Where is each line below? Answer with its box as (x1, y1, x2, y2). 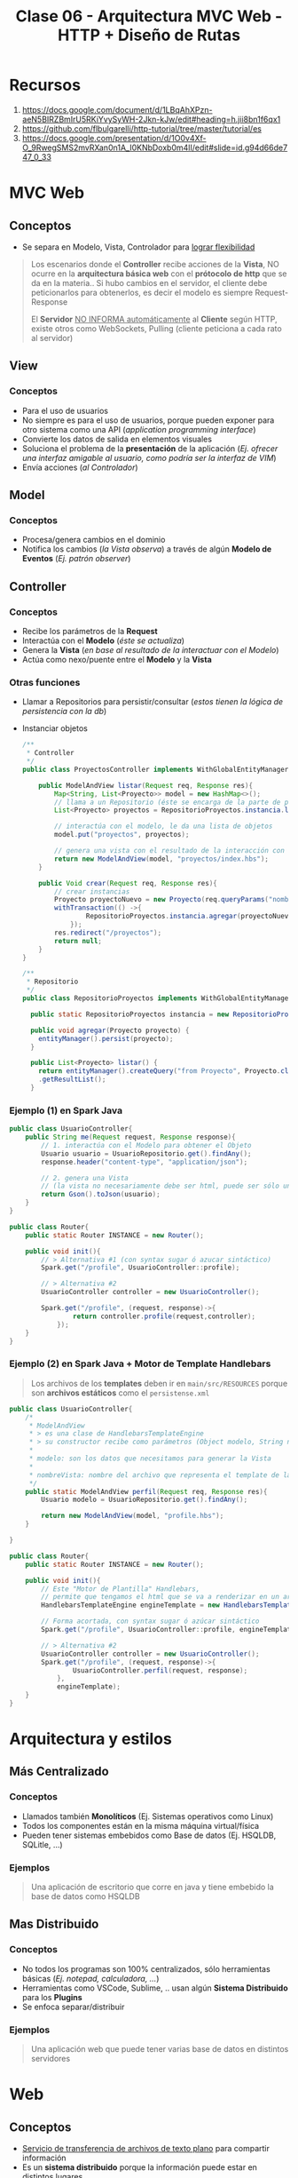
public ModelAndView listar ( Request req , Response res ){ (38, 781, 254, 790)
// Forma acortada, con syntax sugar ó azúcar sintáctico (41, 1617, 260, 1626)
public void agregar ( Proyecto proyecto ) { (30, 1026, 190, 1035)
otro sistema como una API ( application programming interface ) (21, 424, 256, 434)
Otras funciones (9, 676, 81, 688)
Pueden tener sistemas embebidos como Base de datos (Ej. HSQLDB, (21, 1830, 277, 1840)
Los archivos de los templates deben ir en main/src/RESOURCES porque (30, 1378, 288, 1388)
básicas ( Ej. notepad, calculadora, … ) (21, 1973, 160, 1983)
